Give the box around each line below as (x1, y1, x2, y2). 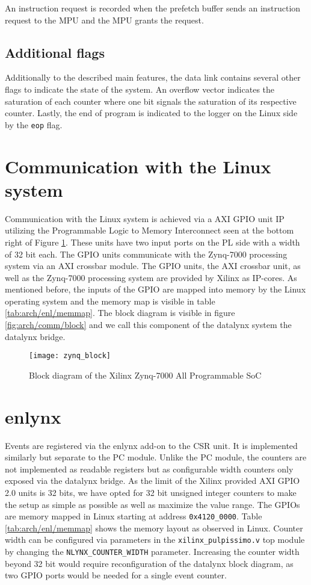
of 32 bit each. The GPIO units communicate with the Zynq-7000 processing (5, 247, 288, 260)
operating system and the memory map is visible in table (5, 294, 215, 307)
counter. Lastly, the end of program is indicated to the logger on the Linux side (5, 107, 298, 119)
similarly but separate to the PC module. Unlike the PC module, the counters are (5, 451, 307, 463)
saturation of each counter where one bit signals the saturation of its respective (5, 94, 297, 107)
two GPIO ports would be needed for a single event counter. (5, 569, 227, 581)
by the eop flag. (5, 118, 63, 131)
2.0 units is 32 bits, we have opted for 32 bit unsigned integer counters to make (5, 486, 297, 499)
